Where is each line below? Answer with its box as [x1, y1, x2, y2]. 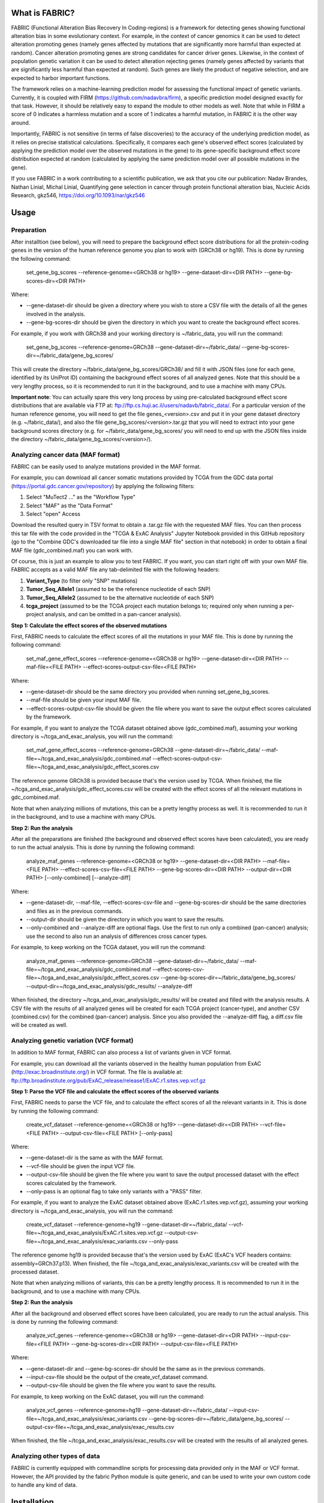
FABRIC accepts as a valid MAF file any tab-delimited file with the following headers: [11, 566, 220, 574]
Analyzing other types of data [11, 1452, 100, 1460]
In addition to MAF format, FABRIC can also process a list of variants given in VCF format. [11, 1049, 232, 1056]
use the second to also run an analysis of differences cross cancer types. [26, 932, 208, 940]
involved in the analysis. [26, 310, 86, 317]
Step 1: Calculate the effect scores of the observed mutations [11, 622, 167, 629]
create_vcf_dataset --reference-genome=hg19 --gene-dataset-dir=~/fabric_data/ [26, 1221, 227, 1228]
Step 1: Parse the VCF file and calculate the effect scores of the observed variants [11, 1088, 219, 1095]
